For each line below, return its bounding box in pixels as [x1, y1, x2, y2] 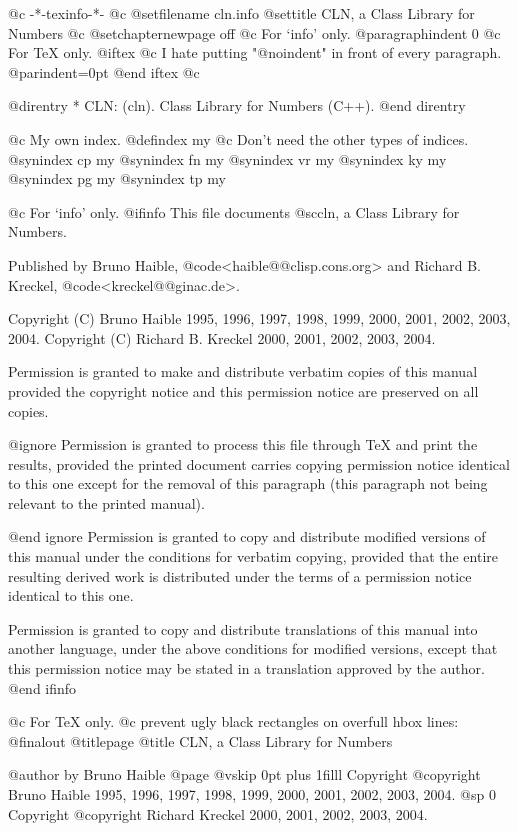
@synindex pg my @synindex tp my [8, 168, 226, 189]
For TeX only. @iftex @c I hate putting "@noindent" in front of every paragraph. [8, 42, 502, 63]
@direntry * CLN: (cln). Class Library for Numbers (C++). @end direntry [8, 95, 466, 116]
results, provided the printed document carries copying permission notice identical [8, 453, 510, 474]
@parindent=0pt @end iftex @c [8, 61, 200, 82]
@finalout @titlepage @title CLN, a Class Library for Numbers [8, 730, 393, 751]
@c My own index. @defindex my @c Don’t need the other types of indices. [8, 128, 469, 149]
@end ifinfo [8, 677, 77, 698]
